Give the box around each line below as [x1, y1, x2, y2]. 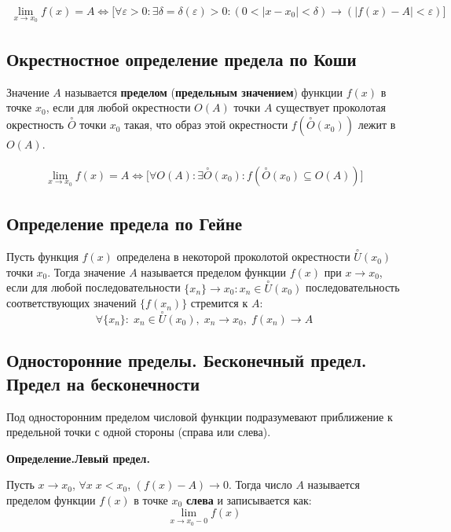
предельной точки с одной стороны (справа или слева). [6, 424, 271, 440]
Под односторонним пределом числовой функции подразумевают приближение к [6, 408, 393, 424]
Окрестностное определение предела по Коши [6, 47, 357, 72]
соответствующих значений [6, 295, 137, 311]
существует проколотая [276, 99, 386, 116]
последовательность [305, 279, 400, 295]
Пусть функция [6, 248, 79, 265]
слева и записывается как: [185, 491, 312, 508]
